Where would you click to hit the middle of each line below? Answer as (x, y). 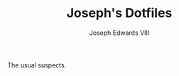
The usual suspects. (37, 65)
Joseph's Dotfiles (119, 13)
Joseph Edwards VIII (119, 33)
